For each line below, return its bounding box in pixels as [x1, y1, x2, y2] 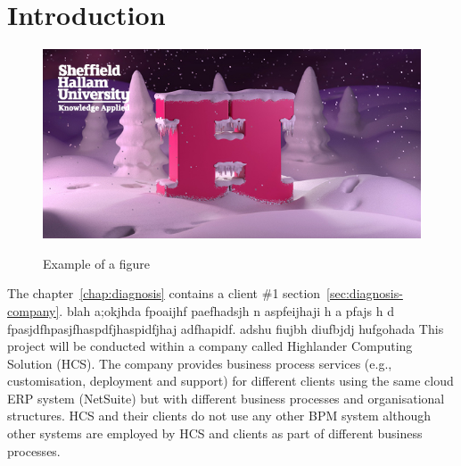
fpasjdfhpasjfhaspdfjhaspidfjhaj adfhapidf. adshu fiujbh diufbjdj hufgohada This [7, 319, 444, 337]
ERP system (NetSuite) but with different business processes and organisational [7, 388, 445, 407]
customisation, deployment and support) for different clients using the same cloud [7, 371, 454, 390]
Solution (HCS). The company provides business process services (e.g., [7, 354, 392, 372]
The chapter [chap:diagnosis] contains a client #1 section [7, 284, 321, 303]
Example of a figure [43, 254, 151, 272]
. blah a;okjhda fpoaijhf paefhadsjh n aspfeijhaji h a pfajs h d [59, 301, 394, 320]
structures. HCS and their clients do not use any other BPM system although [7, 406, 432, 425]
